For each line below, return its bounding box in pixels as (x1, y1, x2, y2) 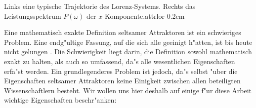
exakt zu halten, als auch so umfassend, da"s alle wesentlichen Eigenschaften (4, 56, 235, 66)
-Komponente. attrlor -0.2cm (102, 10, 185, 21)
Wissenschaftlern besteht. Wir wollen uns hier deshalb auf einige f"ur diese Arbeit (4, 85, 252, 95)
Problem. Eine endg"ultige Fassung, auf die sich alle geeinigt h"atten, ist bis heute (4, 36, 253, 47)
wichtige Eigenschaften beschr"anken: (4, 95, 117, 105)
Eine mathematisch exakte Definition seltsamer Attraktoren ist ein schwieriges (4, 27, 241, 37)
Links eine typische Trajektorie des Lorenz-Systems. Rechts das (4, 1, 196, 11)
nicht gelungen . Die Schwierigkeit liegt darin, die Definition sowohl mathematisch (4, 46, 252, 57)
